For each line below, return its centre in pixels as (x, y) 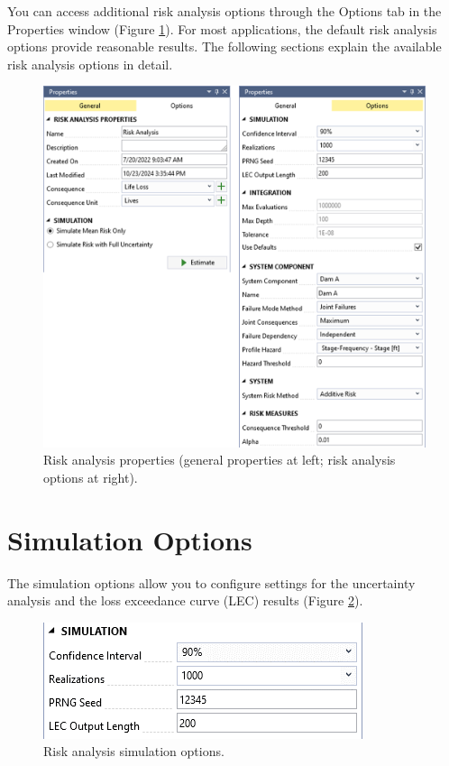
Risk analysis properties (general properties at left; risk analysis (220, 460)
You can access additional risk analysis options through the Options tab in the (224, 11)
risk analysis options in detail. (90, 64)
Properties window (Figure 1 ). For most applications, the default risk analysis (222, 28)
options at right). (91, 477)
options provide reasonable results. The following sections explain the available (224, 46)
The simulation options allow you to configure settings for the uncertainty (211, 582)
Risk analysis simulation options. (134, 751)
